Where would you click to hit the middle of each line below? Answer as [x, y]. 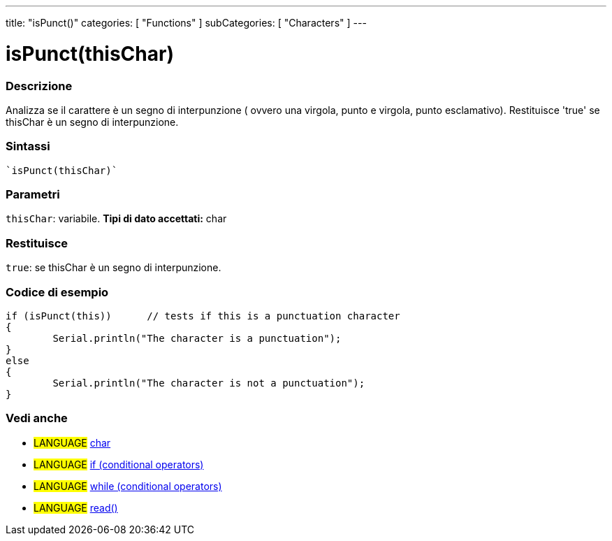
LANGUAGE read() [76, 507]
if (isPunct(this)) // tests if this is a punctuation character [203, 316]
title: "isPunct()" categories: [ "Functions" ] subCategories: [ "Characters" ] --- [186, 23]
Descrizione [39, 86]
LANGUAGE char [72, 442]
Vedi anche [37, 418]
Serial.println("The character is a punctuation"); [197, 338]
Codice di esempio [57, 292]
